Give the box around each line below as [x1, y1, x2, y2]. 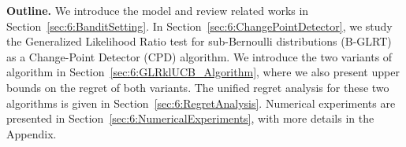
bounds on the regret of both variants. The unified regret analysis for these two [6, 79, 389, 95]
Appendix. [6, 125, 57, 141]
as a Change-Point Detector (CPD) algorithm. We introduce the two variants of [6, 48, 393, 64]
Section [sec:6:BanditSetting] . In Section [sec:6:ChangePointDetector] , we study [6, 17, 393, 34]
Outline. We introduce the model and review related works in [6, 2, 309, 18]
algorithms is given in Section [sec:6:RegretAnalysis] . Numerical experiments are [6, 94, 396, 111]
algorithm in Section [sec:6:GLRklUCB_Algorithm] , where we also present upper [6, 64, 400, 80]
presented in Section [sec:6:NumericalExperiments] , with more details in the [6, 110, 374, 127]
